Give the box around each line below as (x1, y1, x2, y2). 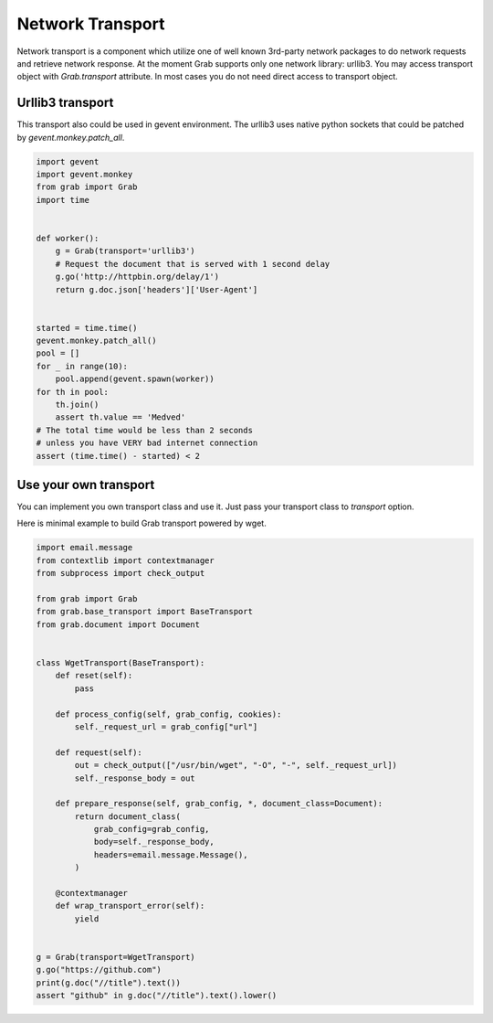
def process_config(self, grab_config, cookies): (55, 709, 282, 719)
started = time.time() (36, 323, 138, 333)
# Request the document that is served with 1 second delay (55, 259, 330, 269)
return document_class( (74, 811, 182, 822)
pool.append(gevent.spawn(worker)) (55, 374, 215, 384)
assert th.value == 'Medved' (55, 412, 186, 422)
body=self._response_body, (93, 837, 215, 847)
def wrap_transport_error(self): (55, 900, 205, 911)
